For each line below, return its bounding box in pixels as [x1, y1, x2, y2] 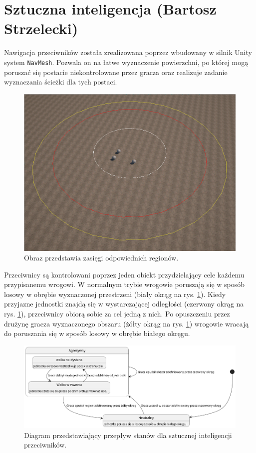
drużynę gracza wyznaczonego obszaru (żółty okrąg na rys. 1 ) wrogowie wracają [4, 318, 249, 328]
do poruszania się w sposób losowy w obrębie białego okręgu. [4, 328, 190, 338]
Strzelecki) [4, 18, 78, 38]
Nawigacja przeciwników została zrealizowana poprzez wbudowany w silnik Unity [4, 47, 252, 57]
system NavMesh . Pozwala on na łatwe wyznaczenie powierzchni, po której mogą [4, 56, 249, 67]
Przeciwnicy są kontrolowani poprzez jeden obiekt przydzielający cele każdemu [4, 269, 245, 279]
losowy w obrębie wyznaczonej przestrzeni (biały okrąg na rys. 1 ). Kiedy [4, 288, 226, 299]
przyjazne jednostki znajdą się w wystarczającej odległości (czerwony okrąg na [4, 298, 244, 309]
